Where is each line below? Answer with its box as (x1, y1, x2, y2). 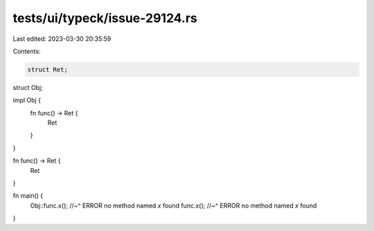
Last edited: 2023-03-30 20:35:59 (12, 35, 112, 43)
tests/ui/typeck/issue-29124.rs (12, 10, 197, 26)
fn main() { (12, 192, 44, 200)
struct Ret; (27, 66, 69, 73)
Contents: (12, 47, 41, 55)
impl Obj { (12, 96, 42, 104)
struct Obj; (12, 83, 43, 91)
